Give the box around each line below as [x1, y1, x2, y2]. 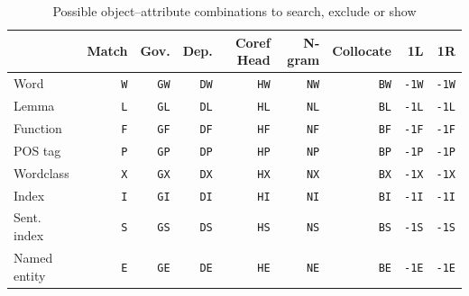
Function [14, 118, 62, 137]
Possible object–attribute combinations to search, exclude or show [52, 2, 417, 20]
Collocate [332, 41, 391, 60]
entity [14, 265, 46, 284]
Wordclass [14, 163, 69, 182]
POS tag [14, 140, 61, 159]
